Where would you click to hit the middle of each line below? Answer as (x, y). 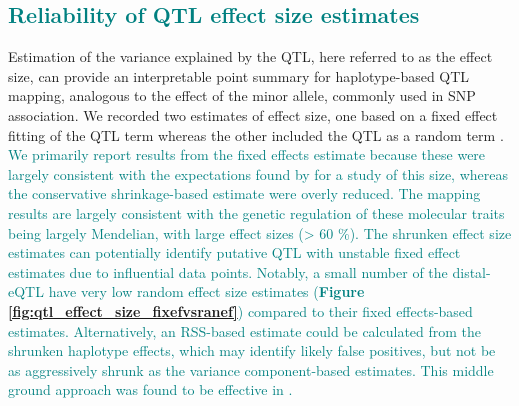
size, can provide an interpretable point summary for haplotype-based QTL (239, 75)
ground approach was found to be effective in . (150, 389)
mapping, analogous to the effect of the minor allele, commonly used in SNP (242, 95)
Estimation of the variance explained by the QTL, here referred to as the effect (250, 56)
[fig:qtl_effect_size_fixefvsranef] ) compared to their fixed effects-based (240, 310)
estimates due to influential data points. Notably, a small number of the (228, 271)
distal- (471, 271)
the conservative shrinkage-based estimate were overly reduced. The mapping (244, 193)
